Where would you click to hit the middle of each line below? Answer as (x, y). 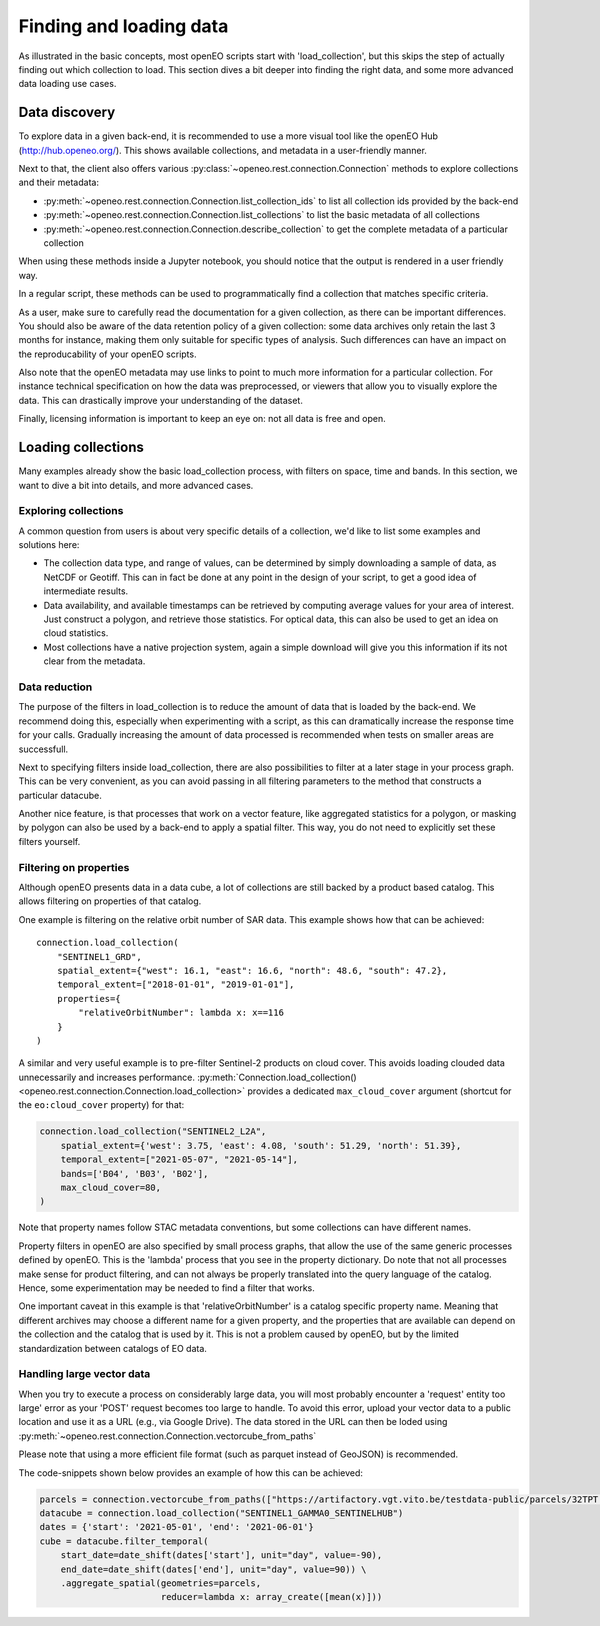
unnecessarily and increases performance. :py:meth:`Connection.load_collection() (187, 1077)
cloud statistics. (76, 633)
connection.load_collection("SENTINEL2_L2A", (153, 1131)
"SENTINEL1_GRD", (99, 956)
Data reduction (55, 687)
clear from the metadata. (94, 661)
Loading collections (81, 447)
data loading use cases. (67, 84)
